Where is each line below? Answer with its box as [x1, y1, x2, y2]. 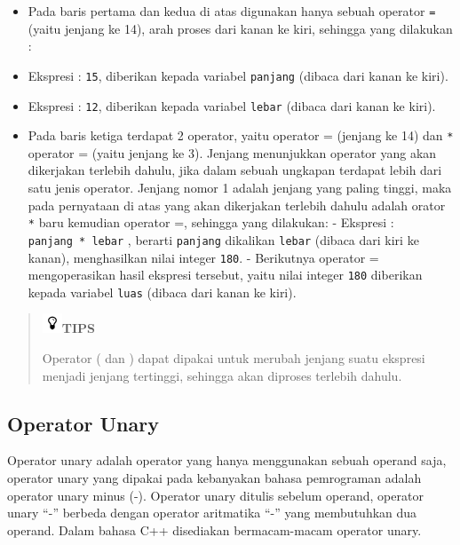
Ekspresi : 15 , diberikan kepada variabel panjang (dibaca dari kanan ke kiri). [28, 66, 448, 84]
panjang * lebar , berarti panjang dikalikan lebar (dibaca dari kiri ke [28, 230, 419, 249]
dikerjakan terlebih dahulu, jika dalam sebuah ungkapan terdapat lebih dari [28, 161, 442, 179]
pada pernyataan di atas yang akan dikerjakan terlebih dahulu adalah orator [28, 195, 446, 214]
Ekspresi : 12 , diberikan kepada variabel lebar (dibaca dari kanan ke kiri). [28, 96, 436, 115]
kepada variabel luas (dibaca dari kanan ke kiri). [28, 282, 297, 301]
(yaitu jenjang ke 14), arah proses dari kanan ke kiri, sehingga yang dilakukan [28, 19, 453, 37]
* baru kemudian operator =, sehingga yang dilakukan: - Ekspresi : [28, 213, 394, 232]
